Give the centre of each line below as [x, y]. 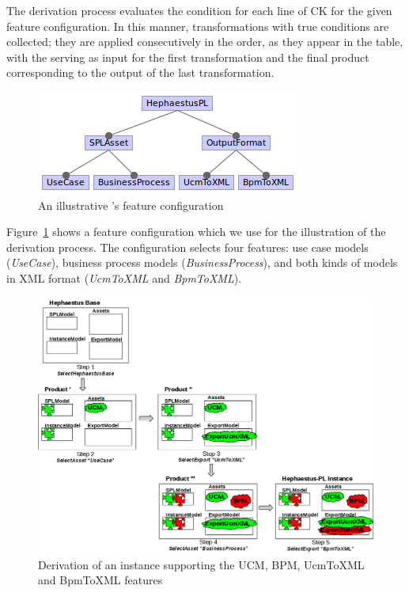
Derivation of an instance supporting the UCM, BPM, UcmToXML [201, 564]
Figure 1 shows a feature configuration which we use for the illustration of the [196, 232]
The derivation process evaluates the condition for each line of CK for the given [199, 10]
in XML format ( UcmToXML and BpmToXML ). [124, 277]
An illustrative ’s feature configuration [131, 205]
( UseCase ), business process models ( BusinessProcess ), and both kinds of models [202, 262]
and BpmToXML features [100, 580]
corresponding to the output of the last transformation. [140, 72]
